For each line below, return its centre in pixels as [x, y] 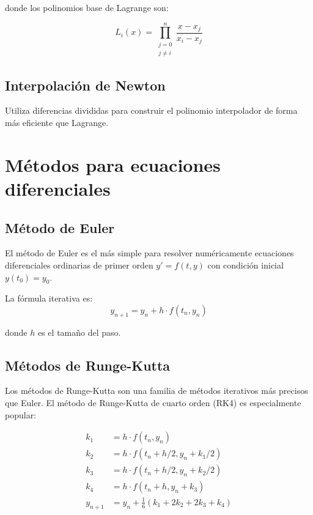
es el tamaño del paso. [79, 332]
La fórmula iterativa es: [49, 298]
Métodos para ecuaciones [113, 164]
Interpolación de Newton [85, 85]
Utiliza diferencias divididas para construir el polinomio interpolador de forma [151, 110]
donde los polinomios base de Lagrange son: [87, 7]
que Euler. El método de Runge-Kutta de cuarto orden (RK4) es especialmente [153, 403]
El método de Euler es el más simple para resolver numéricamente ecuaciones [149, 253]
